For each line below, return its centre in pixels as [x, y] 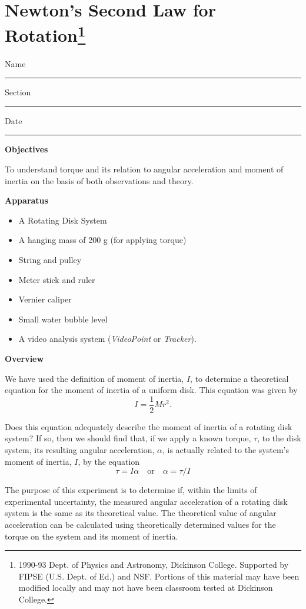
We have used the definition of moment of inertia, [94, 378]
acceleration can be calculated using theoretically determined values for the [140, 524]
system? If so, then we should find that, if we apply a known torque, [128, 438]
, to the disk [279, 438]
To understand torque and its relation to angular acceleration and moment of [144, 169]
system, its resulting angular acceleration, [80, 449]
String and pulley [50, 259]
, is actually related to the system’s [226, 449]
